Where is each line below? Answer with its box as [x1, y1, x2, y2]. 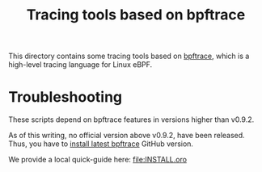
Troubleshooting [8, 88, 123, 107]
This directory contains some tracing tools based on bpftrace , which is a [8, 51, 250, 61]
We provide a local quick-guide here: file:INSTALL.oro [8, 155, 188, 165]
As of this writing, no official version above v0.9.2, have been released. [8, 131, 245, 141]
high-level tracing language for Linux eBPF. [8, 60, 153, 69]
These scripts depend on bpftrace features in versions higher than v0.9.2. [8, 115, 255, 124]
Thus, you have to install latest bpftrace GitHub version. [8, 139, 194, 149]
